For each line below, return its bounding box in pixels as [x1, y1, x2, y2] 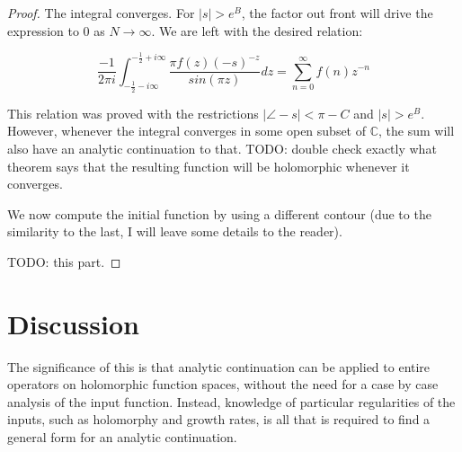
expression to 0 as [7, 21, 105, 40]
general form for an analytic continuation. [7, 427, 237, 446]
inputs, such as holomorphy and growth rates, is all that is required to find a [7, 410, 431, 429]
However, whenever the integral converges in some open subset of [7, 121, 367, 140]
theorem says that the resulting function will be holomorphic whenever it [7, 156, 410, 175]
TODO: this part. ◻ [7, 252, 121, 270]
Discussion [7, 305, 139, 341]
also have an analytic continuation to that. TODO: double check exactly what [7, 138, 437, 157]
